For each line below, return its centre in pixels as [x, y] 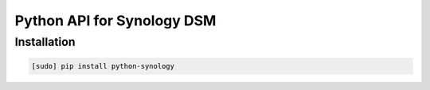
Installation [45, 42]
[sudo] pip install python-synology [103, 66]
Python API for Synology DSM [115, 21]
